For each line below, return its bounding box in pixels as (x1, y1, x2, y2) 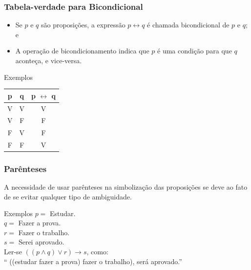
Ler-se (4, 246, 22, 256)
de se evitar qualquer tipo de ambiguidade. (4, 191, 132, 201)
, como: (86, 246, 108, 256)
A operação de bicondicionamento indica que (15, 46, 149, 56)
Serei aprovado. (18, 237, 64, 247)
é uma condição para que (157, 46, 232, 56)
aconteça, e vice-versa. (15, 55, 82, 65)
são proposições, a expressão (41, 20, 125, 30)
